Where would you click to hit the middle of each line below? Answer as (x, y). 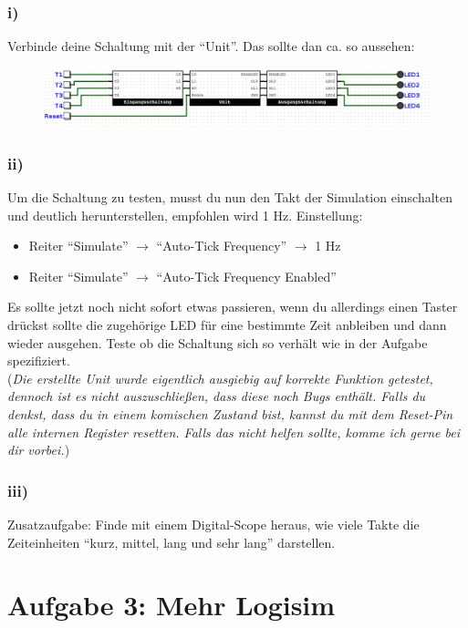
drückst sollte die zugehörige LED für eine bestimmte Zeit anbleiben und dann (227, 325)
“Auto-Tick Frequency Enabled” (246, 276)
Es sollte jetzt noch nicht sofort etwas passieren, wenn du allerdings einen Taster (233, 307)
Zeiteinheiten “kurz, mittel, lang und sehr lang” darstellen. (172, 542)
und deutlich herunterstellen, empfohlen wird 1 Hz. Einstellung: (185, 215)
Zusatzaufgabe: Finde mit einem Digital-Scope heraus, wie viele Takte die (213, 524)
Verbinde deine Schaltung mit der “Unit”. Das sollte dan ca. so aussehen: (211, 46)
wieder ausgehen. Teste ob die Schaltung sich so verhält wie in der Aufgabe (218, 342)
